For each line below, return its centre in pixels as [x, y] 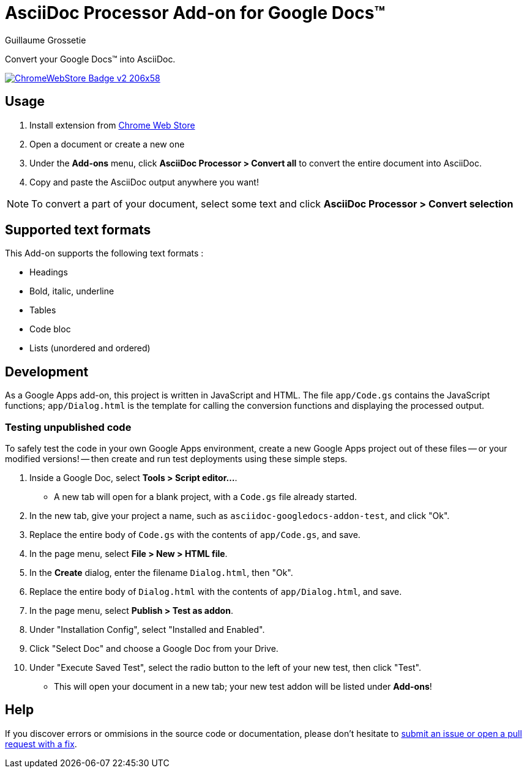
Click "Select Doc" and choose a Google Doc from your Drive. [154, 649]
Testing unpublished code [68, 427]
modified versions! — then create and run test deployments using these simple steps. [176, 459]
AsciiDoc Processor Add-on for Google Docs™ [195, 13]
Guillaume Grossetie [46, 40]
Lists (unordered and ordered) [90, 348]
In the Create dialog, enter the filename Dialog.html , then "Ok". [161, 573]
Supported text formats [78, 230]
